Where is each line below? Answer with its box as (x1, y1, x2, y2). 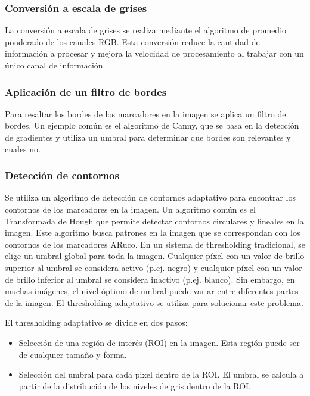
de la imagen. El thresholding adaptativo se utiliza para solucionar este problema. (5, 296, 303, 308)
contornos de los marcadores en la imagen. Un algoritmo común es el (5, 203, 256, 215)
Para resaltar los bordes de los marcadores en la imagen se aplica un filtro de (5, 107, 286, 120)
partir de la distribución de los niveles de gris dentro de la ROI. (18, 379, 251, 392)
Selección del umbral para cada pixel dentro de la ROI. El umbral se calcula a (18, 368, 304, 381)
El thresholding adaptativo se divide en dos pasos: (5, 316, 188, 329)
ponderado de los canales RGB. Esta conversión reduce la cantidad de (5, 35, 260, 48)
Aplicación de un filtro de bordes (5, 84, 167, 99)
